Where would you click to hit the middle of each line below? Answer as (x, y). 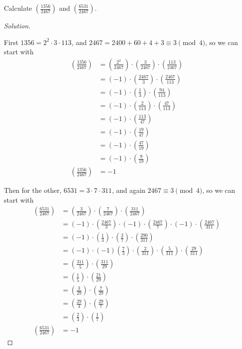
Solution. (17, 25)
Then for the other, (33, 190)
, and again (129, 190)
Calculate (18, 8)
